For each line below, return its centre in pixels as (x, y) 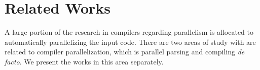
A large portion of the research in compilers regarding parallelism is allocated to (129, 32)
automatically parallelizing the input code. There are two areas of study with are (130, 42)
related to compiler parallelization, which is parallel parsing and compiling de (125, 52)
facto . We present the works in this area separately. (84, 61)
